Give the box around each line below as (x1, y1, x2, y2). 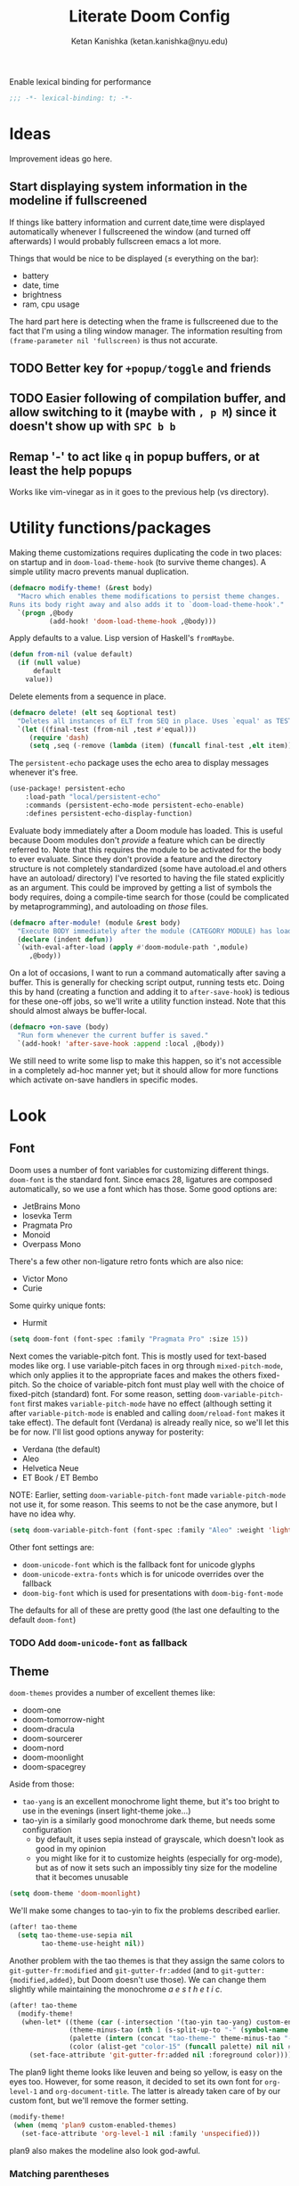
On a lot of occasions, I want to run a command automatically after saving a (9, 967, 287, 978)
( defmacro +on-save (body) (9, 1023, 109, 1031)
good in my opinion (35, 1844, 107, 1854)
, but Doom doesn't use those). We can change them (72, 1974, 267, 1985)
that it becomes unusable (35, 1872, 129, 1883)
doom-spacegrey (21, 1762, 86, 1772)
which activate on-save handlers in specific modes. (9, 1074, 198, 1085)
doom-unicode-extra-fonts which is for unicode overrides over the (21, 1568, 264, 1579)
